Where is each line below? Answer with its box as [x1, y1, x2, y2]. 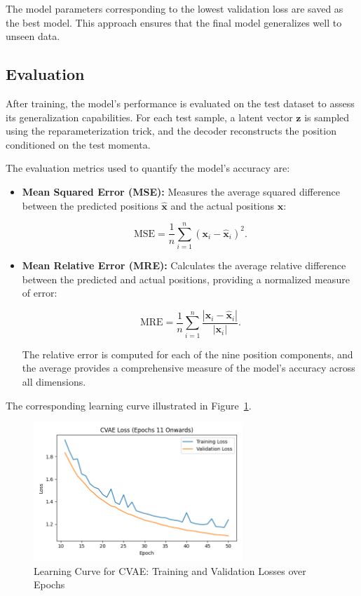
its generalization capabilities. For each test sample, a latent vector [6, 109, 293, 124]
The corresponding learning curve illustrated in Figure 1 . [6, 398, 252, 412]
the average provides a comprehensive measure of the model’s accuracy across [22, 360, 355, 375]
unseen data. [6, 29, 60, 43]
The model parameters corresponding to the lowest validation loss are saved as [6, 1, 343, 15]
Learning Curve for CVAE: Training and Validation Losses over [34, 563, 306, 578]
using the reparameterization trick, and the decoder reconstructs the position [6, 123, 336, 138]
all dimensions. [22, 374, 86, 388]
